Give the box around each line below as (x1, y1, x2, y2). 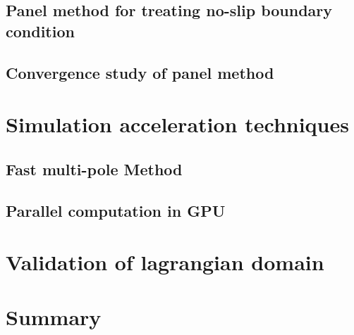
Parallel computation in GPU (6, 199, 226, 221)
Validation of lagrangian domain (6, 248, 324, 277)
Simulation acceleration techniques (6, 110, 349, 139)
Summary (6, 303, 102, 331)
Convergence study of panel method (6, 61, 274, 83)
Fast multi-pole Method (6, 158, 183, 179)
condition (6, 20, 75, 42)
